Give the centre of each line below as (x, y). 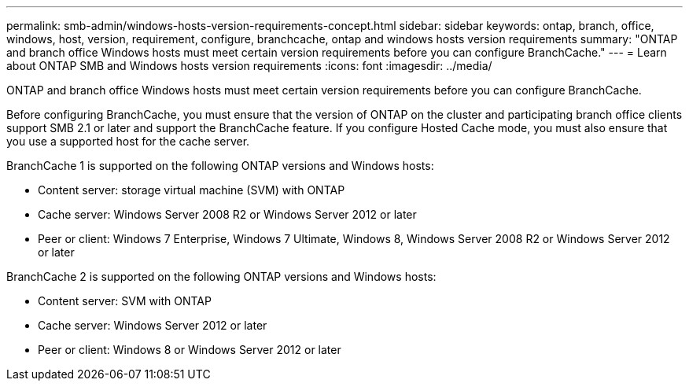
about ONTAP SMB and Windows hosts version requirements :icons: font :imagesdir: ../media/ (249, 66)
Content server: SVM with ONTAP (125, 301)
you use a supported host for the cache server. (128, 141)
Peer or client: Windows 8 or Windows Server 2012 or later (190, 350)
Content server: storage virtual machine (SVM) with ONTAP (192, 190)
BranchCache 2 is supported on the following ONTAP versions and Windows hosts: (221, 276)
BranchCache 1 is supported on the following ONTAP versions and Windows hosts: (220, 166)
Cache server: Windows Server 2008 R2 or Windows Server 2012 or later (227, 214)
